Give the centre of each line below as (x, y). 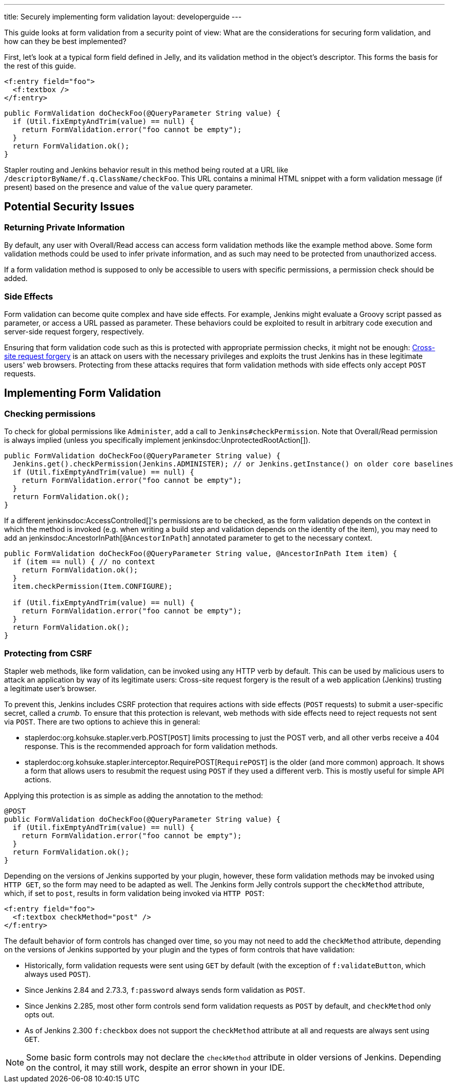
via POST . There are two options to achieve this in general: (102, 721)
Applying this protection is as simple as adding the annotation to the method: (134, 795)
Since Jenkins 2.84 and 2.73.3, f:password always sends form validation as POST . (165, 990)
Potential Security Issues (69, 207)
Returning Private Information (65, 227)
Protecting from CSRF (48, 653)
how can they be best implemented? (65, 41)
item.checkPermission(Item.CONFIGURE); (92, 587)
